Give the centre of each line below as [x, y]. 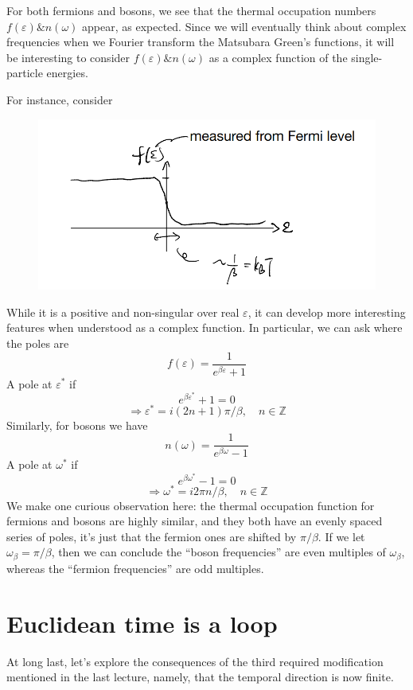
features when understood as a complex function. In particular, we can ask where [205, 327]
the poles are [38, 343]
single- [367, 57]
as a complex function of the [278, 57]
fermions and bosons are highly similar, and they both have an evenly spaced [195, 521]
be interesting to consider [68, 57]
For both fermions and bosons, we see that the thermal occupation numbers [191, 10]
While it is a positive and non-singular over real [123, 312]
